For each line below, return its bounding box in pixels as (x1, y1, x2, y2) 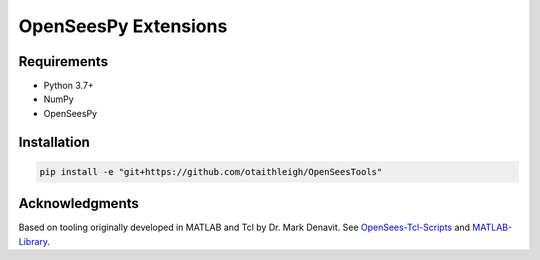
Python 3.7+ (43, 80, 94, 92)
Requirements (18, 53, 109, 70)
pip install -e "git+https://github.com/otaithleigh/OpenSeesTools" (39, 166, 383, 177)
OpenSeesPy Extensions (18, 15, 228, 37)
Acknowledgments (18, 195, 140, 212)
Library (18, 235, 48, 247)
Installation (18, 133, 90, 150)
